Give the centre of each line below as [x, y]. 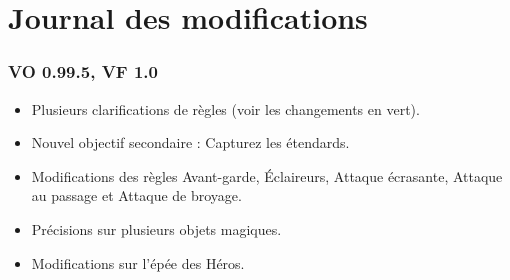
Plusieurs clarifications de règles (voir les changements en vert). [225, 108]
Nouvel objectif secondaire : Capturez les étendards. [190, 142]
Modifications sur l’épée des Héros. [138, 262]
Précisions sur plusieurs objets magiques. [156, 228]
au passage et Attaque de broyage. [136, 195]
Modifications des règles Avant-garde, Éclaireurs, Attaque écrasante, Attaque [267, 175]
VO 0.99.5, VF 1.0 [83, 71]
